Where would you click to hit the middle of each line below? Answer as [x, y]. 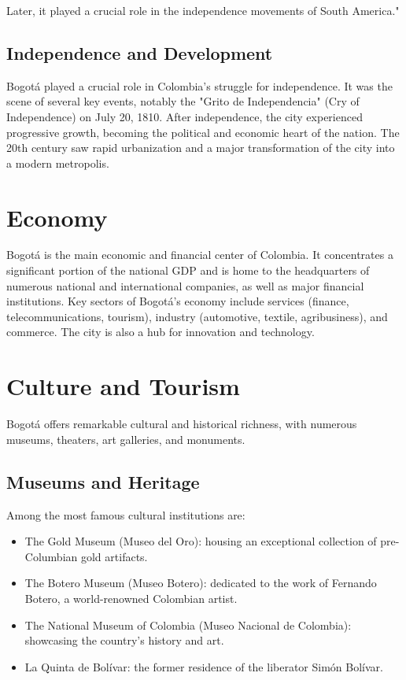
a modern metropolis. [58, 163]
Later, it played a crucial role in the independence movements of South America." [203, 10]
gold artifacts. [114, 556]
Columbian [51, 556]
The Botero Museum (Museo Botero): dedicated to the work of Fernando [201, 583]
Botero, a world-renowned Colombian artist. [131, 598]
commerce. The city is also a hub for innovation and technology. [161, 332]
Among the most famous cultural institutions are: [126, 514]
